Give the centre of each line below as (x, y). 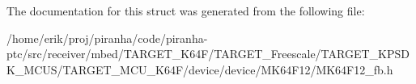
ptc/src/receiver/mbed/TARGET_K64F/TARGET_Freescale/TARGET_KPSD (208, 54)
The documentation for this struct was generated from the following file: (186, 10)
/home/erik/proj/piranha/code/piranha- (107, 38)
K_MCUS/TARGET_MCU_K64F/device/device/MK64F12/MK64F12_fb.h (200, 69)
